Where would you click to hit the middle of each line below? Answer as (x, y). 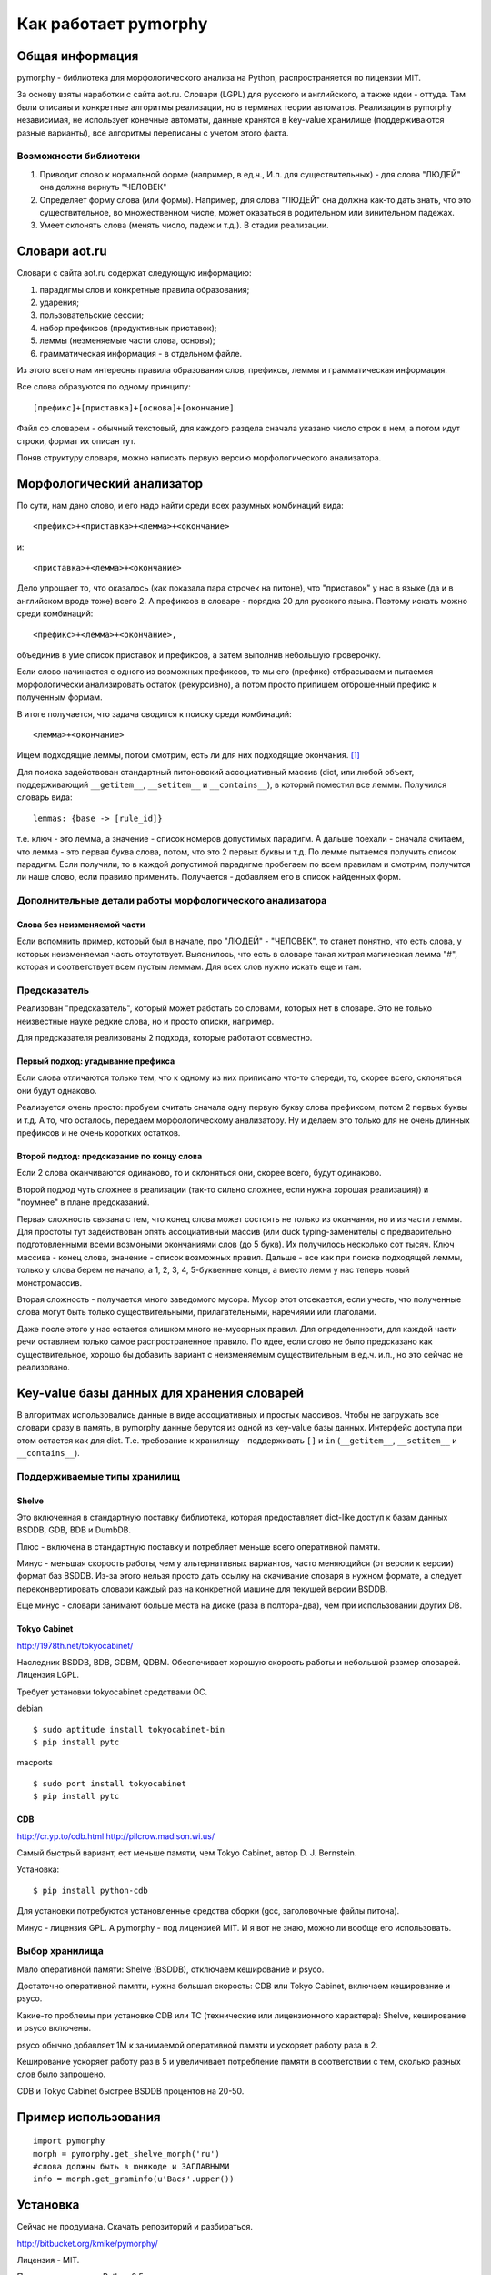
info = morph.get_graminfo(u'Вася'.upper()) (134, 2179)
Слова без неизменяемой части (81, 925)
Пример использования (89, 2117)
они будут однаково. (57, 1090)
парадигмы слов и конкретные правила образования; (145, 289)
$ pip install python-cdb (91, 1890)
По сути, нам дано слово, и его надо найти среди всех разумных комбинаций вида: (180, 505)
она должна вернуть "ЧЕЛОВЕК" (103, 187)
